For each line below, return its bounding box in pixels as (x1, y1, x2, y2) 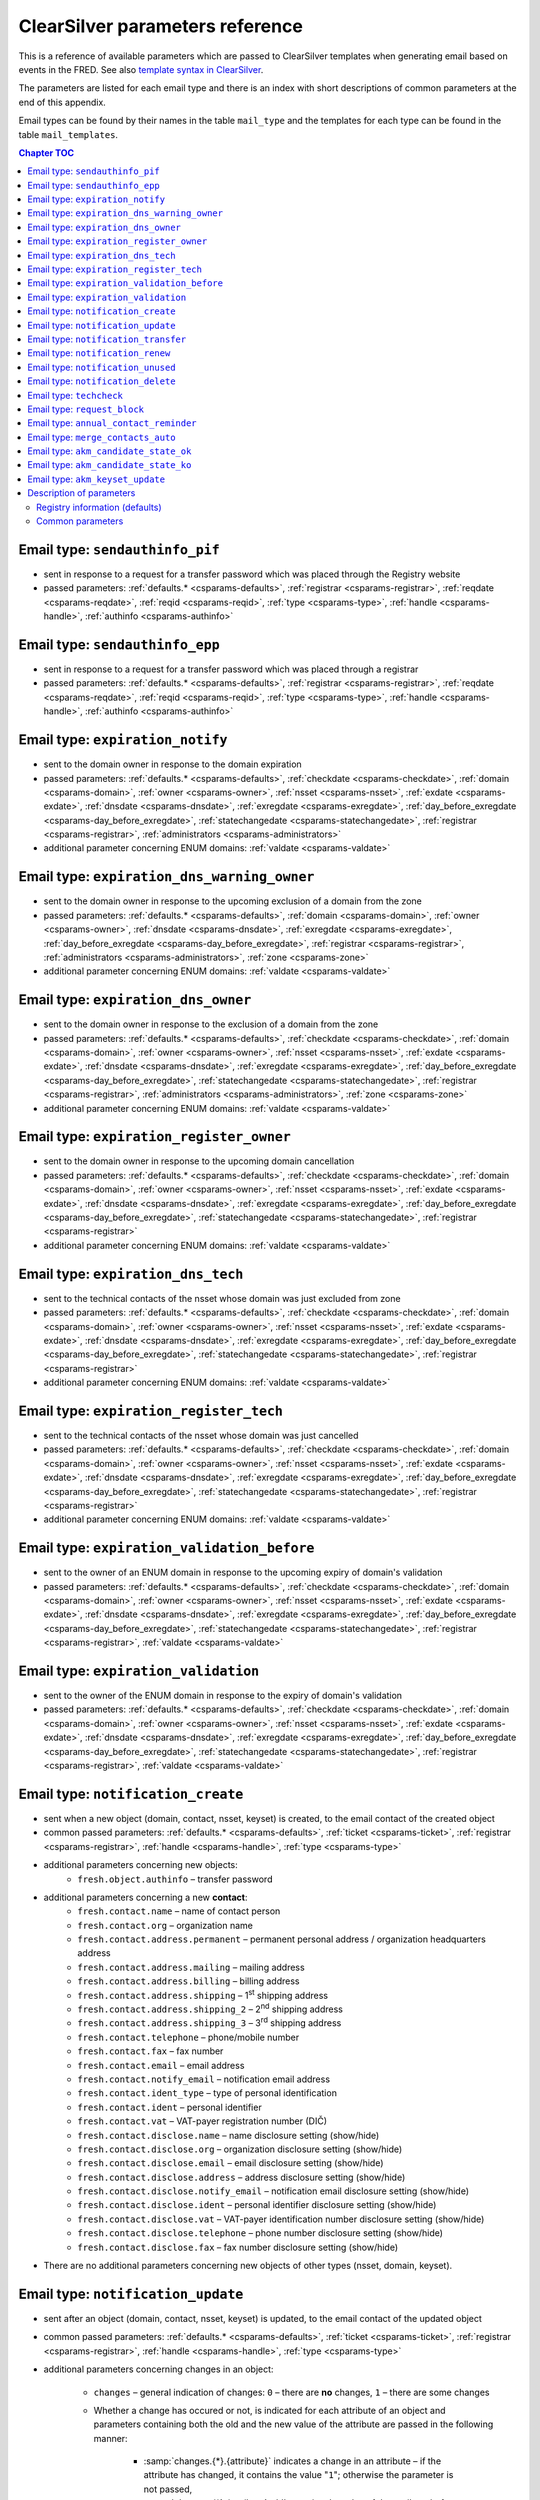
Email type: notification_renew (27, 347, 171, 359)
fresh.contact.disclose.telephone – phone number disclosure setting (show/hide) (77, 2227, 444, 2239)
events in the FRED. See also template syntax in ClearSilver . (18, 63, 264, 75)
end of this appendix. (18, 96, 107, 108)
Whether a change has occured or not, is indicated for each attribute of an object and (93, 2404, 446, 2416)
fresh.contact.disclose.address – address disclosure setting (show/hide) (77, 2171, 406, 2183)
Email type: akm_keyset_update (27, 473, 165, 485)
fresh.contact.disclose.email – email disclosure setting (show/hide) (77, 2157, 384, 2169)
